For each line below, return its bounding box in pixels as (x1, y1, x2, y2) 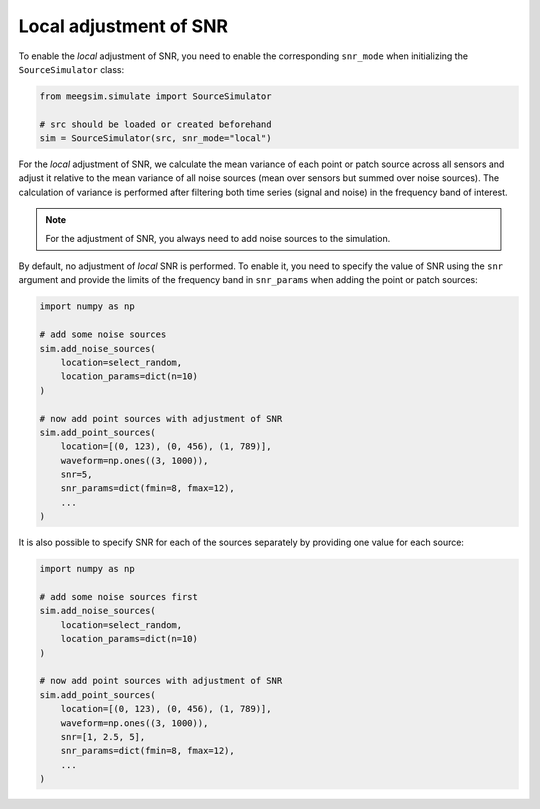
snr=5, (60, 469, 93, 480)
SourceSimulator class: (18, 63, 125, 75)
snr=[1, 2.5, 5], (60, 731, 146, 742)
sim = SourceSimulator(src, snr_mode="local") (39, 133, 272, 144)
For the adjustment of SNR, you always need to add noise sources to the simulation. (45, 232, 391, 244)
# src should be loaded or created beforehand (39, 118, 272, 130)
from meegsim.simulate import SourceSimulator (39, 90, 272, 102)
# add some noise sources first (39, 591, 199, 603)
